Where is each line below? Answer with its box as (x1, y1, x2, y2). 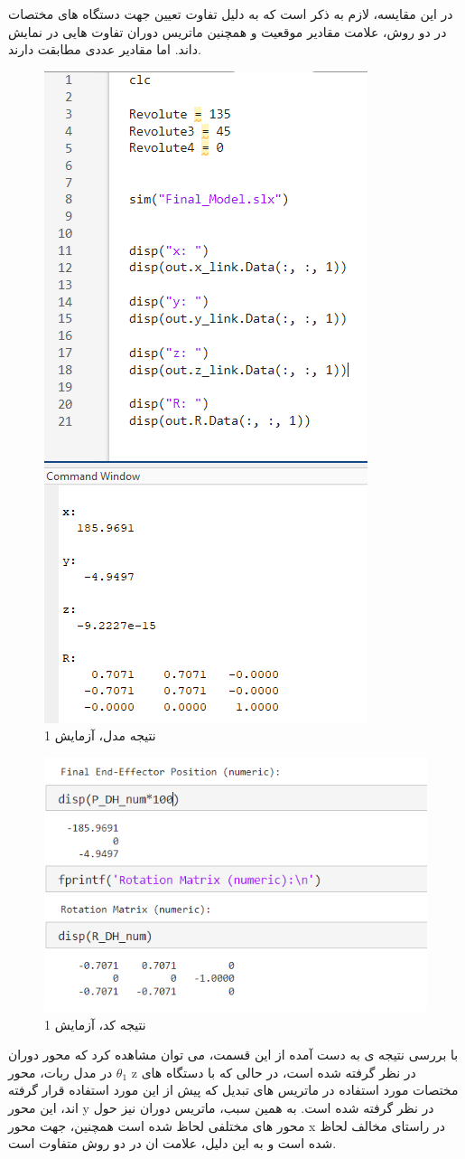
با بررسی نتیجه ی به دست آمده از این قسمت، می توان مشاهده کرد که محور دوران (8, 1045, 459, 1064)
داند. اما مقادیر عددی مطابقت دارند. (8, 40, 201, 59)
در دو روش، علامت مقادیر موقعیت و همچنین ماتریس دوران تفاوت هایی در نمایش (8, 22, 447, 41)
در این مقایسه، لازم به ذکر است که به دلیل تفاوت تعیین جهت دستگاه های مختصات (8, 5, 453, 23)
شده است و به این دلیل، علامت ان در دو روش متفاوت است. (8, 1134, 337, 1153)
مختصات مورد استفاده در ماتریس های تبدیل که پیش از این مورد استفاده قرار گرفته (8, 1080, 459, 1099)
